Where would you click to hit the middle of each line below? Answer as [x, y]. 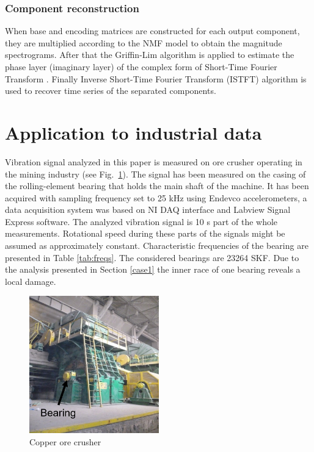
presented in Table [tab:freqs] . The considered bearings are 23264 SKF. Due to [152, 257]
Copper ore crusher [65, 442]
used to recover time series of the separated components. [111, 91]
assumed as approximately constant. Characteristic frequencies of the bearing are [157, 246]
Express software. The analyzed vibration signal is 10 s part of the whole [141, 221]
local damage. [31, 281]
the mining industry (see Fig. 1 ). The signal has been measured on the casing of [155, 174]
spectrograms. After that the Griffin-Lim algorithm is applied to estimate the [150, 55]
